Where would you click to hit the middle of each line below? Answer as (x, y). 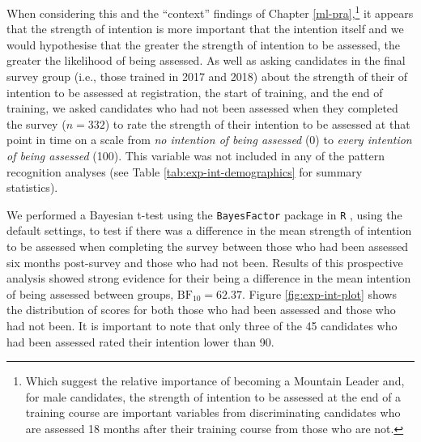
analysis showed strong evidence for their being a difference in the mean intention (209, 278)
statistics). (32, 187)
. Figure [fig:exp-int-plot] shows (319, 293)
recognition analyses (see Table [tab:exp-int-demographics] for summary (185, 171)
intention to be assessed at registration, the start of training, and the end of (195, 92)
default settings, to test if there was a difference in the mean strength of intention (209, 230)
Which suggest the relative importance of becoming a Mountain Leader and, (215, 381)
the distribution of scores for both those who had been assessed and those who (201, 310)
